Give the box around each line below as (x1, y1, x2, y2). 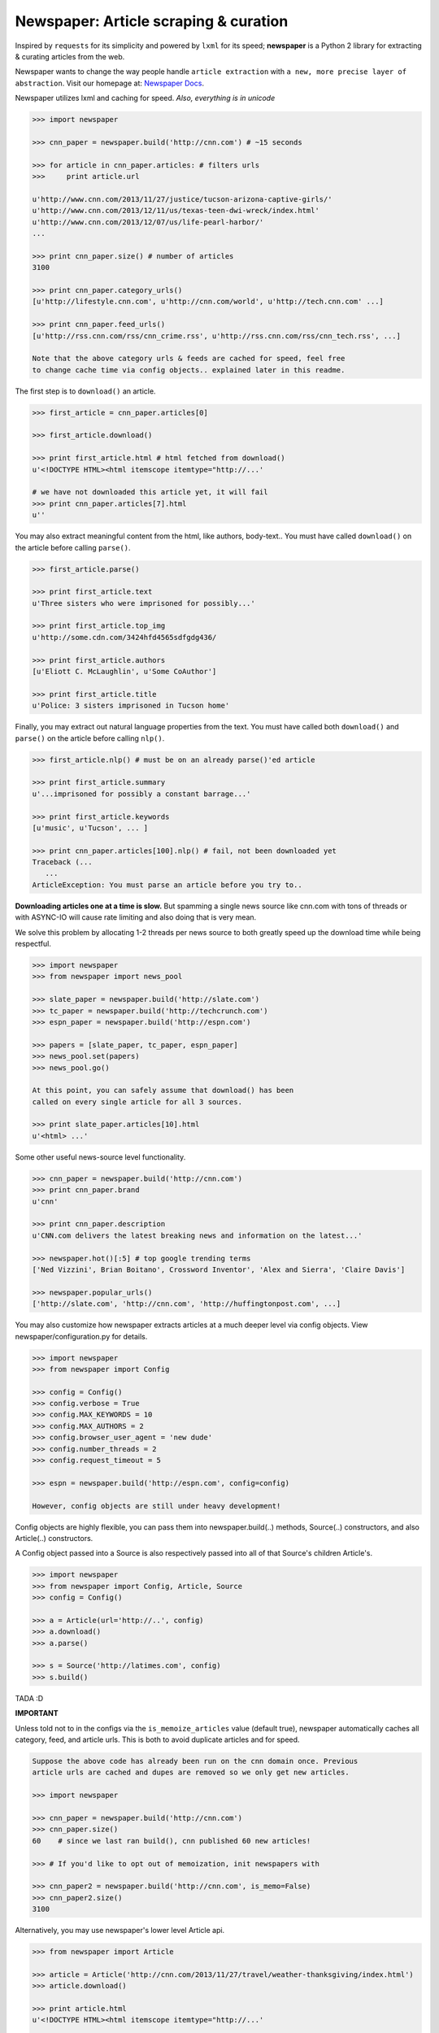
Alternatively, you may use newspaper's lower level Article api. (15, 1926, 225, 1935)
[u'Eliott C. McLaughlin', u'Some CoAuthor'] (32, 667, 217, 677)
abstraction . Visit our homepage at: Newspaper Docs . (15, 78, 205, 88)
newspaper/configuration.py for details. (15, 1331, 148, 1341)
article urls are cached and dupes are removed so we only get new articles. (32, 1768, 350, 1777)
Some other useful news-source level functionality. (15, 1151, 186, 1162)
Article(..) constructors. (15, 1533, 93, 1543)
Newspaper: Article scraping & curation (15, 12, 289, 30)
